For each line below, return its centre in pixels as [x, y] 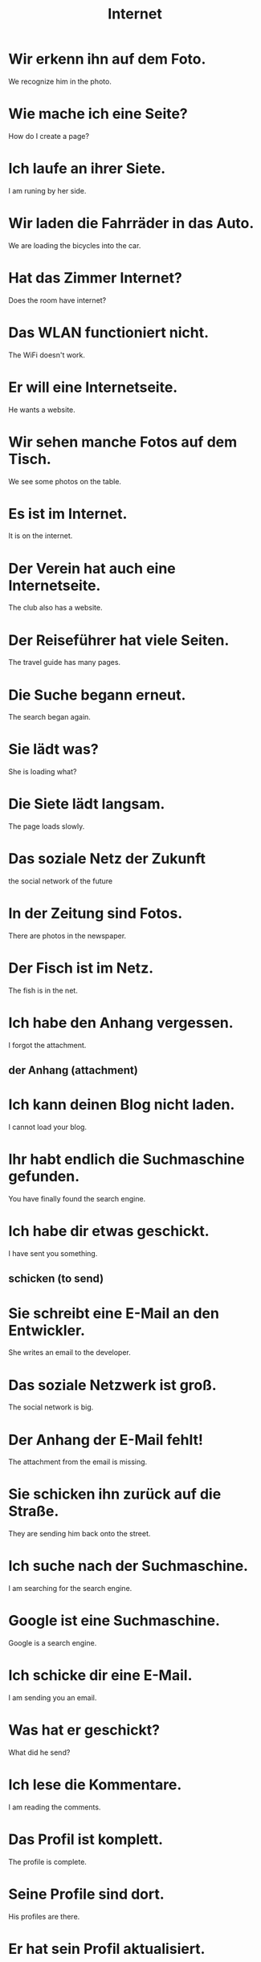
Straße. [34, 1511]
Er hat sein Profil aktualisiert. [107, 1949]
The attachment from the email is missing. [78, 1462]
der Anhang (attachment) [73, 1070]
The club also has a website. [55, 608]
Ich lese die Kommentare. [95, 1785]
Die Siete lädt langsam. [87, 804]
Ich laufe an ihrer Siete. [87, 169]
